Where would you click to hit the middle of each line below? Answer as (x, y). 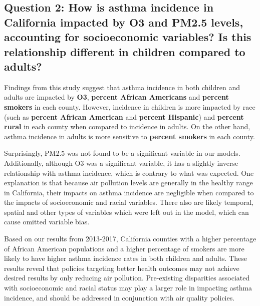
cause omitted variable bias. (47, 222)
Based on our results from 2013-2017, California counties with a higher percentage (130, 239)
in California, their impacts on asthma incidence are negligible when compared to (129, 192)
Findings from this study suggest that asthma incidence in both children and (122, 87)
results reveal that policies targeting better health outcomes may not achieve (122, 268)
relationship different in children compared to (125, 51)
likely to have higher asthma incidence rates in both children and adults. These (125, 258)
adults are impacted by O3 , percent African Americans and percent (116, 97)
